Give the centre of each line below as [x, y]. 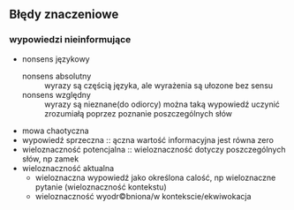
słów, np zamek [50, 159]
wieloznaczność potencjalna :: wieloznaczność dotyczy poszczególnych [154, 149]
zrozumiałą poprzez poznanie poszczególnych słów [138, 113]
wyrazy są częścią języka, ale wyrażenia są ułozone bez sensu [158, 85]
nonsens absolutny [57, 76]
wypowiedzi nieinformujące [70, 40]
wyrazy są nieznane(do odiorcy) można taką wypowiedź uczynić [162, 104]
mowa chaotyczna [56, 131]
